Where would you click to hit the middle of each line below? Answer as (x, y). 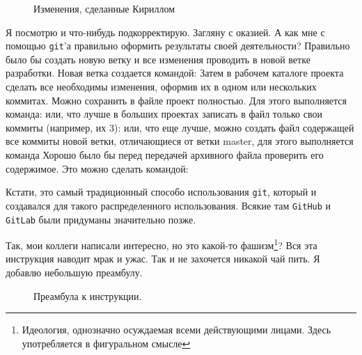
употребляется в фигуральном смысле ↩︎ (106, 343)
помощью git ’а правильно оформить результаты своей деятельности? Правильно (178, 46)
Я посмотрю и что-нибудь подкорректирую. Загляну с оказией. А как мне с (165, 32)
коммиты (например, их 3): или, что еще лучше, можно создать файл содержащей (180, 127)
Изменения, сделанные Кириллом (104, 8)
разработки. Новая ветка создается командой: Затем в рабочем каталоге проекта (175, 73)
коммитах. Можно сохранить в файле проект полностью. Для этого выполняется (176, 100)
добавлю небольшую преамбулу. (74, 272)
